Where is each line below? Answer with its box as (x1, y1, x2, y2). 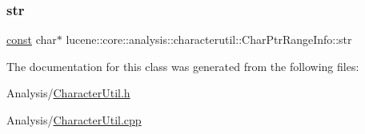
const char (6, 31, 57, 48)
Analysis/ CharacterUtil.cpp (6, 112, 142, 128)
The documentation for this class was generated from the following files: (6, 57, 359, 74)
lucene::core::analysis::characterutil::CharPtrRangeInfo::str (66, 31, 352, 48)
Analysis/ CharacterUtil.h (6, 85, 130, 101)
